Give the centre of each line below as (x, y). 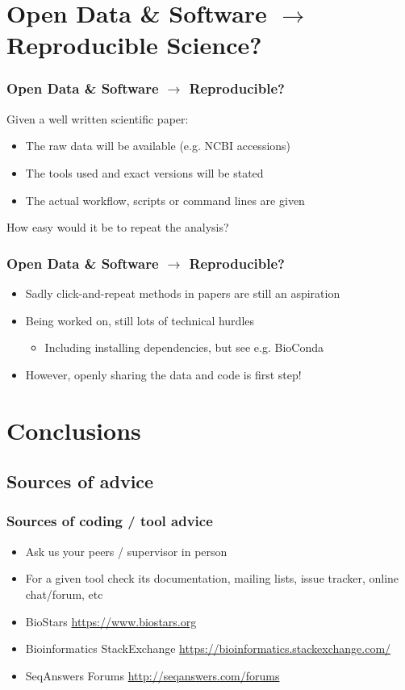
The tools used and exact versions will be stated (144, 172)
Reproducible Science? (134, 45)
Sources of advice (80, 481)
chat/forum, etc (64, 594)
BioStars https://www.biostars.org (111, 621)
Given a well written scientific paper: (98, 118)
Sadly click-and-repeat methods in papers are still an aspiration (183, 293)
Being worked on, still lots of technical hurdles (140, 320)
